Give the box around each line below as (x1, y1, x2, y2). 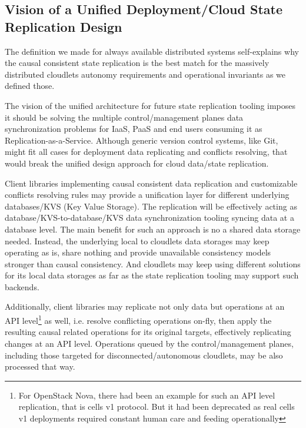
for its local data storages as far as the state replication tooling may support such (5, 269, 299, 281)
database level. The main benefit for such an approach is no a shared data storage (5, 223, 301, 235)
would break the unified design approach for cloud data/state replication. (5, 157, 269, 169)
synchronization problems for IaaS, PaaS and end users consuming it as (5, 122, 262, 135)
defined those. (5, 79, 55, 92)
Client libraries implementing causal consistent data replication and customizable (5, 177, 298, 189)
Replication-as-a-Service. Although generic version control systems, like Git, (5, 134, 278, 146)
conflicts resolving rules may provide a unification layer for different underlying (5, 188, 290, 201)
